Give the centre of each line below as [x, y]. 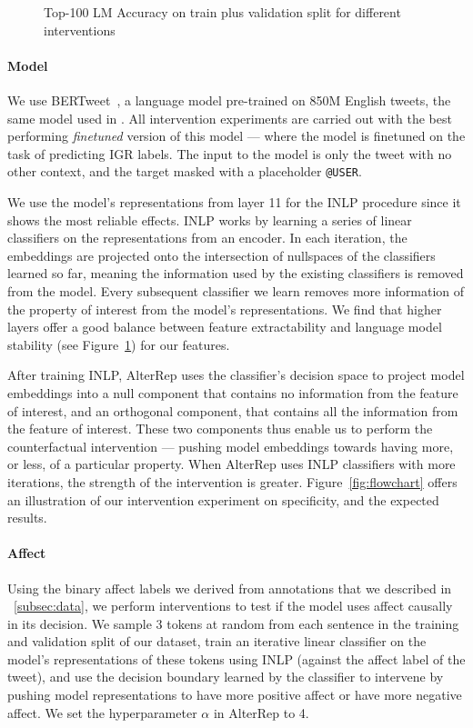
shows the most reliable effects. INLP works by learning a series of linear [210, 219]
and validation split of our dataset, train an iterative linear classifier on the [217, 641]
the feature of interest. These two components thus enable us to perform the [220, 429]
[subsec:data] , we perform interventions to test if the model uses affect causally [233, 606]
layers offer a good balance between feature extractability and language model [225, 327]
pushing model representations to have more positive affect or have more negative [235, 695]
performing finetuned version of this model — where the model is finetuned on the [236, 136]
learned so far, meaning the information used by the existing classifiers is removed [236, 273]
